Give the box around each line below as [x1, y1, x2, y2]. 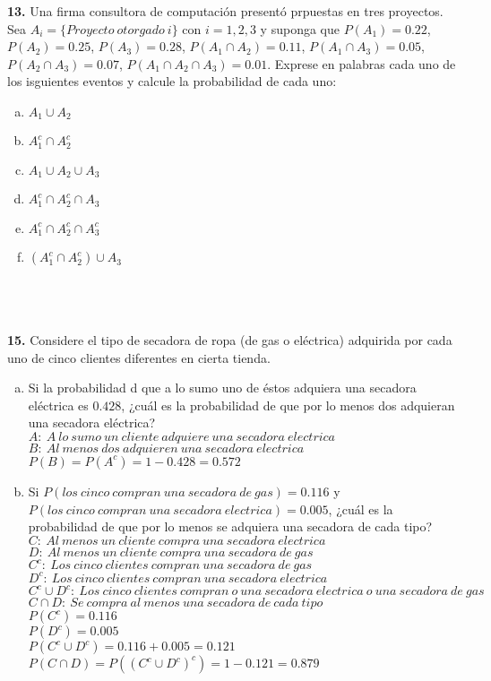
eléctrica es [28, 395, 89, 414]
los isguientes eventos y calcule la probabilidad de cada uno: [7, 72, 337, 91]
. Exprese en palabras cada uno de [267, 54, 456, 73]
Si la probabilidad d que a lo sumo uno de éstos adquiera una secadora [28, 378, 417, 397]
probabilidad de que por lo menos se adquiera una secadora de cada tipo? [28, 517, 433, 536]
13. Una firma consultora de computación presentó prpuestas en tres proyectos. [7, 2, 444, 20]
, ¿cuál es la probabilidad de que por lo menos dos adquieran [121, 395, 455, 414]
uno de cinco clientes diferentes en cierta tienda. [7, 348, 271, 366]
